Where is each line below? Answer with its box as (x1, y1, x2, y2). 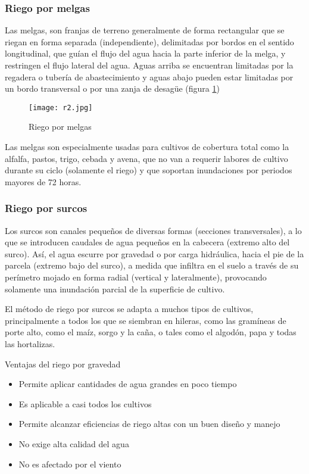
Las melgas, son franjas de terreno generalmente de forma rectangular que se (5, 24, 285, 36)
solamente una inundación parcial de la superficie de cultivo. (5, 282, 225, 295)
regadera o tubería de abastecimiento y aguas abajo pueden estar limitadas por (5, 70, 294, 83)
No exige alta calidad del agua (18, 437, 129, 450)
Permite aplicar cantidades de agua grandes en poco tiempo (18, 378, 237, 390)
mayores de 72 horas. (5, 175, 82, 188)
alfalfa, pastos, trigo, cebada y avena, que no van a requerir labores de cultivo (5, 152, 288, 164)
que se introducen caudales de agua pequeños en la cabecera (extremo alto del (5, 236, 290, 248)
